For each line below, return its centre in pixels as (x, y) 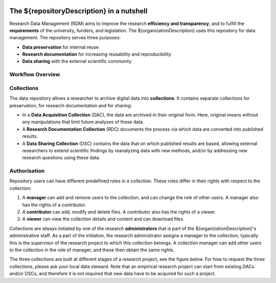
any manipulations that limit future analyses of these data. (83, 122)
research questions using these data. (61, 158)
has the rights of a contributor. (54, 205)
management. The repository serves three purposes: (65, 38)
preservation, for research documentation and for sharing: (71, 105)
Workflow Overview (35, 75)
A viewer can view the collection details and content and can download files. (103, 219)
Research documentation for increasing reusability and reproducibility (97, 54)
